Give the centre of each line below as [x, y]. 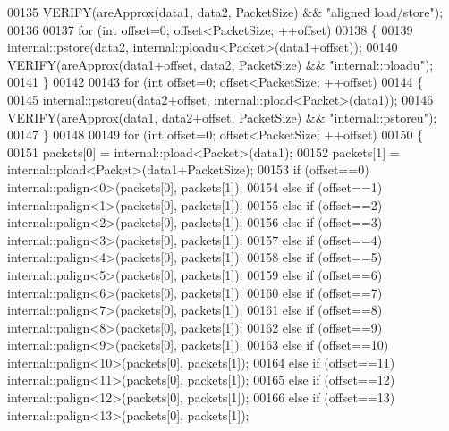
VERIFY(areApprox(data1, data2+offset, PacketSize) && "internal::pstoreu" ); [222, 117]
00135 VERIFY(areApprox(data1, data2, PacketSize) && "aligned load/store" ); [225, 12]
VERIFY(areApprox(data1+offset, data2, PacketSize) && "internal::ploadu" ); [220, 64]
